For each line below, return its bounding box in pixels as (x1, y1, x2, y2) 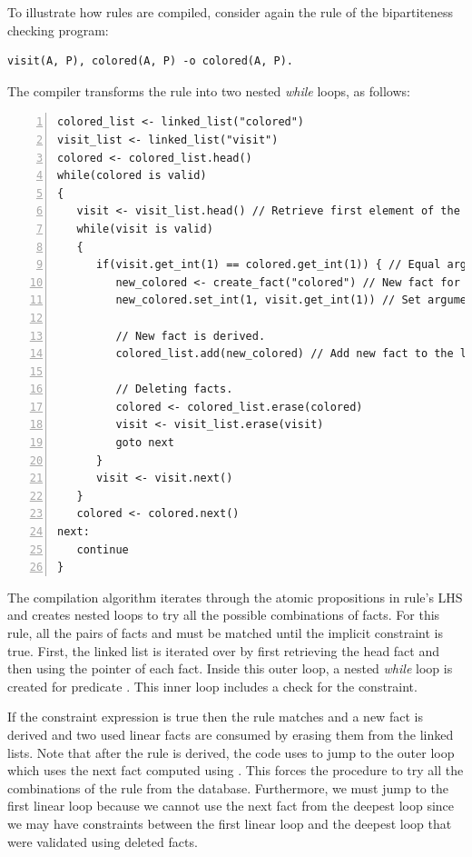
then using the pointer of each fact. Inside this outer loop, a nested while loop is (7, 659, 453, 678)
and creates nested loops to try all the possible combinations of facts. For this (7, 605, 440, 624)
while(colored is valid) (57, 169, 207, 183)
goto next (115, 436, 174, 450)
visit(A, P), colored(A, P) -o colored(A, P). (7, 55, 293, 68)
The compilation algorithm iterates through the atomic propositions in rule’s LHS (7, 587, 463, 606)
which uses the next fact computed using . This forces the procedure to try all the (7, 761, 464, 780)
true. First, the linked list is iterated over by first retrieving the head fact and (7, 641, 440, 660)
